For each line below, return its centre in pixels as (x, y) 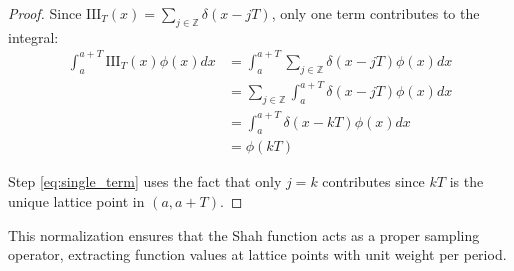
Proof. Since (45, 13)
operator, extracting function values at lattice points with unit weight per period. (257, 254)
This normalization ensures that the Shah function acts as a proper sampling (244, 234)
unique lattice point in (76, 201)
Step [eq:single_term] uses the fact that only (145, 181)
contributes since (373, 181)
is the (466, 181)
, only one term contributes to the (375, 13)
